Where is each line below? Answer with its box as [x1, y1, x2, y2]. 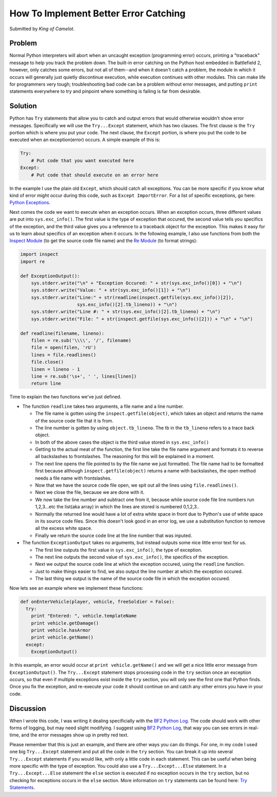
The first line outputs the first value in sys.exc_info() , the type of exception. [35, 547, 203, 553]
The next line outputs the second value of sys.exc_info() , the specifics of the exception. [35, 554, 229, 560]
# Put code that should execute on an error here [31, 172, 159, 178]
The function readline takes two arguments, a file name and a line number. [22, 403, 184, 409]
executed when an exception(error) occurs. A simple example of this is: [9, 136, 161, 143]
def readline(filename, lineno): [20, 330, 105, 336]
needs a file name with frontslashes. [35, 475, 112, 481]
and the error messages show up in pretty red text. [21, 732, 129, 738]
